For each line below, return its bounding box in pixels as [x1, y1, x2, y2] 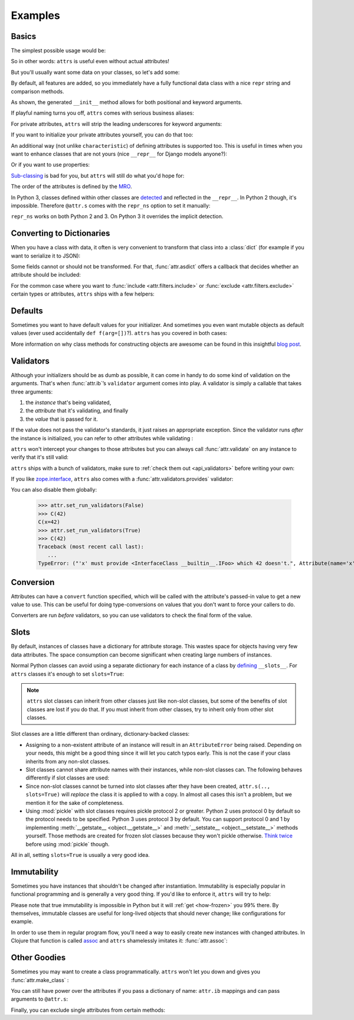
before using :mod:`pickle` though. [25, 840, 110, 847]
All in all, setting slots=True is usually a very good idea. [11, 851, 150, 858]
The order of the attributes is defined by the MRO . [11, 183, 132, 190]
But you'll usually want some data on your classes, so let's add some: [11, 69, 180, 76]
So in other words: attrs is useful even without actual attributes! [11, 58, 169, 65]
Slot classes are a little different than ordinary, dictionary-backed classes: [11, 730, 190, 738]
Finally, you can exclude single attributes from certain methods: [11, 1006, 165, 1013]
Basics [11, 31, 37, 41]
